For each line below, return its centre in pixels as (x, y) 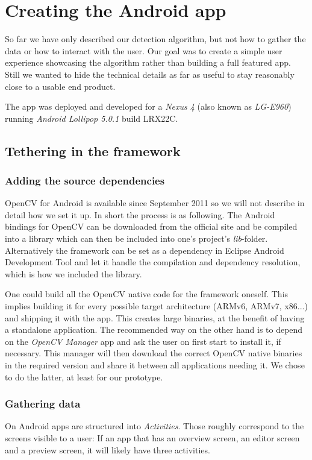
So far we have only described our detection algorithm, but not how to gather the (155, 39)
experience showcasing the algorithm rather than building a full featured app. (148, 62)
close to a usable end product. (60, 86)
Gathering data (43, 404)
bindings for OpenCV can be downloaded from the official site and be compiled (151, 226)
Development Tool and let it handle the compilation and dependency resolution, (153, 262)
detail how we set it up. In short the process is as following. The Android (140, 214)
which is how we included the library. (73, 273)
